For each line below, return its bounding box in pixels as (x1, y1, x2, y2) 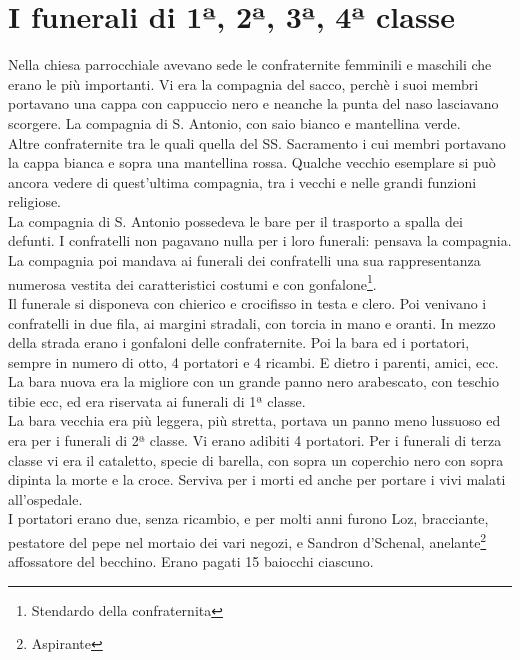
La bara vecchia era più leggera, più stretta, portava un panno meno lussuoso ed (8, 410, 501, 431)
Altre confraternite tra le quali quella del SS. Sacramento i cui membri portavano (8, 132, 506, 153)
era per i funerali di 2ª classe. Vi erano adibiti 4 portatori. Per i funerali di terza (8, 430, 502, 451)
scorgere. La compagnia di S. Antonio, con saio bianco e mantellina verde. (8, 112, 461, 133)
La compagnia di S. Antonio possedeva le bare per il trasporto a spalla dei (8, 210, 463, 231)
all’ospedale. (8, 488, 83, 509)
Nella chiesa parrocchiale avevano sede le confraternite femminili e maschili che (8, 54, 492, 75)
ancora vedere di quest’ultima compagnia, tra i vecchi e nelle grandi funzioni (8, 171, 477, 192)
